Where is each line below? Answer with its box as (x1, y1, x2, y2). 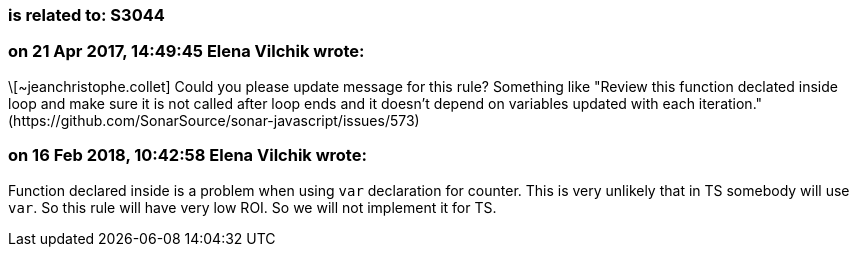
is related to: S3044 (8, 5, 165, 25)
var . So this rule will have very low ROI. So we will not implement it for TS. (8, 198, 497, 216)
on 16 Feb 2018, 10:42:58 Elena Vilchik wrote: (8, 145, 367, 166)
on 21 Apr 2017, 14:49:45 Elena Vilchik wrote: (8, 41, 365, 62)
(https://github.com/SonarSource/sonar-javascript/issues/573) (8, 111, 420, 129)
